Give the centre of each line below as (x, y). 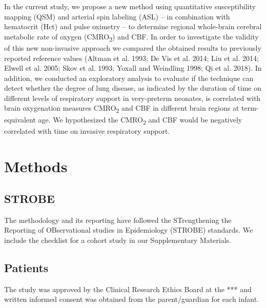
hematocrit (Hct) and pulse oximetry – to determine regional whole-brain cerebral (133, 26)
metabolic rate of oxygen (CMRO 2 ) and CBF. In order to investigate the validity (131, 37)
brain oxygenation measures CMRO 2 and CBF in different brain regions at (122, 109)
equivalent (20, 119)
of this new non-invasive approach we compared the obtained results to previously (133, 47)
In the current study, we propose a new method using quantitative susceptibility (130, 6)
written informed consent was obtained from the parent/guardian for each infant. (132, 299)
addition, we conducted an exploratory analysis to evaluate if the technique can (129, 78)
